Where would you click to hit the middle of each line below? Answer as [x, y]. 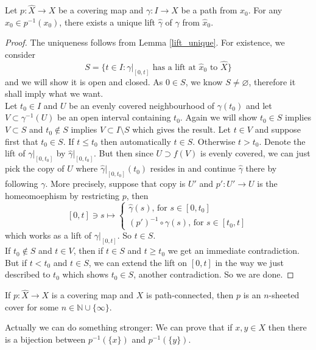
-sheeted [284, 295]
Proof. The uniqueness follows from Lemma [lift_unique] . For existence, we [145, 42]
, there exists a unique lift [107, 22]
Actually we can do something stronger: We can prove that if [119, 327]
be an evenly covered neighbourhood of [142, 105]
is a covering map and [93, 295]
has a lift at [174, 67]
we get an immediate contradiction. [233, 250]
